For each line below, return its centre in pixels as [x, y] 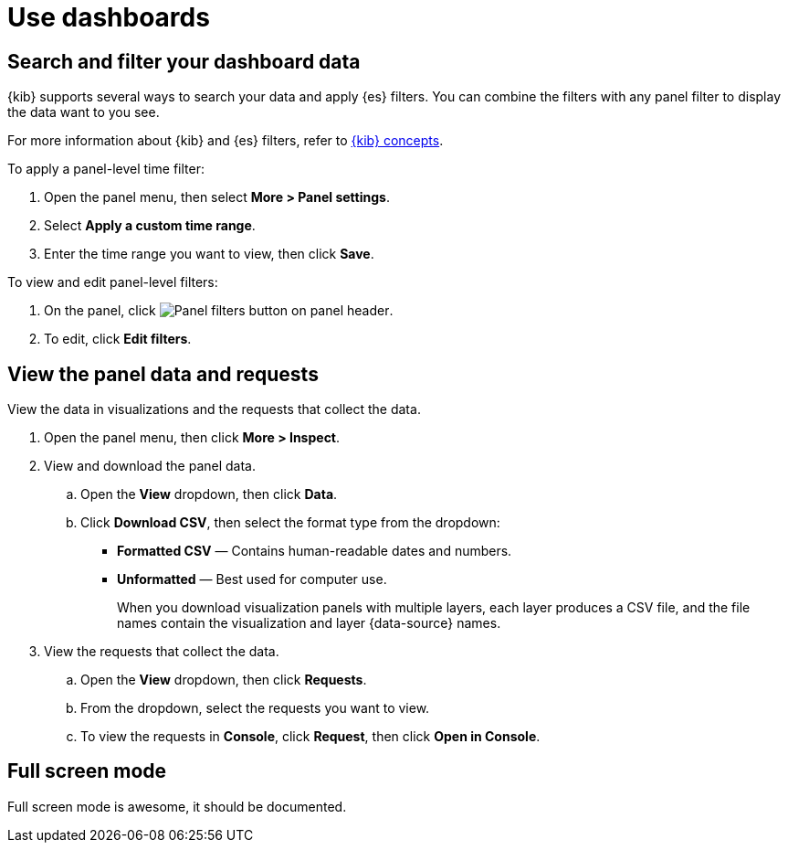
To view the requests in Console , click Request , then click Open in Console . [310, 737]
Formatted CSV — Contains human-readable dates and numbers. [315, 551]
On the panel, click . [219, 311]
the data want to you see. [84, 112]
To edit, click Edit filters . [118, 339]
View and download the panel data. [150, 466]
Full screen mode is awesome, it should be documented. [177, 806]
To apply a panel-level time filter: [106, 169]
